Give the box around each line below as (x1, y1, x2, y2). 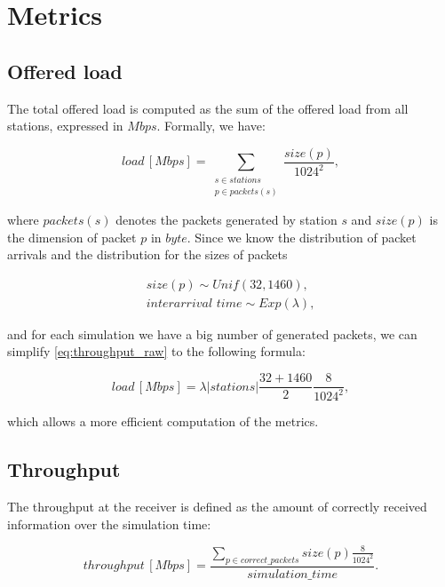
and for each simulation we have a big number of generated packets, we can (7, 324, 417, 343)
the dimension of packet (7, 227, 137, 246)
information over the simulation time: (7, 514, 211, 533)
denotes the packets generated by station (115, 210, 338, 228)
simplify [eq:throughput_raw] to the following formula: (7, 342, 306, 361)
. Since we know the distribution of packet (187, 227, 417, 246)
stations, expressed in (7, 116, 123, 135)
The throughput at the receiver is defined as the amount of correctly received (7, 497, 427, 516)
